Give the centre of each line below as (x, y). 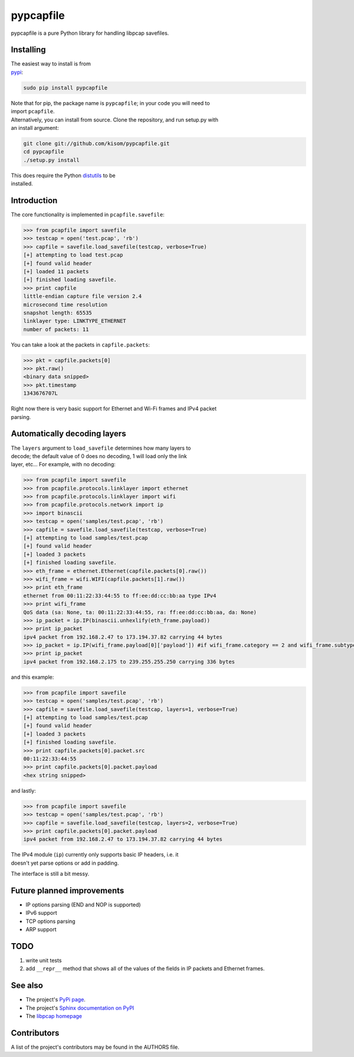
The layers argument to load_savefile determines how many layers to (101, 448)
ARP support (41, 930)
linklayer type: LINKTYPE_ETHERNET (75, 321)
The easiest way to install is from (51, 64)
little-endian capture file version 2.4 (82, 296)
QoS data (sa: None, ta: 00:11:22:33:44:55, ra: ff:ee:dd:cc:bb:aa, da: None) (140, 612)
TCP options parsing (51, 921)
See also (27, 986)
